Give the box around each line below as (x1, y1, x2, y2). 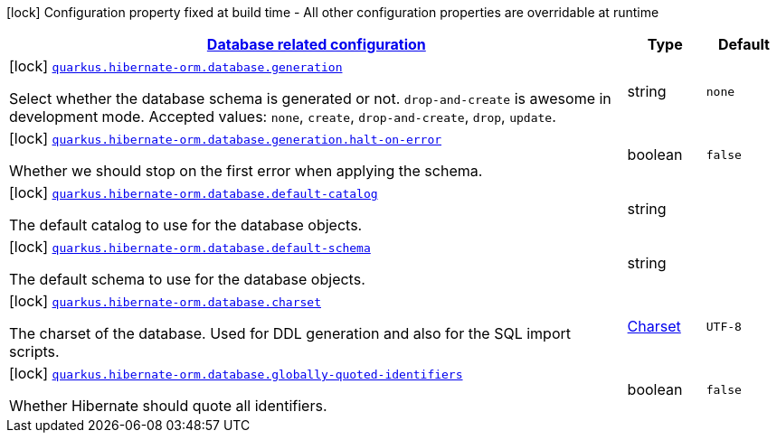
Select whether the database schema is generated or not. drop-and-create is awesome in (9, 89, 611, 108)
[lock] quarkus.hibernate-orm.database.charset (9, 292, 321, 310)
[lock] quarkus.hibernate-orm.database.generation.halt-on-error (9, 129, 442, 147)
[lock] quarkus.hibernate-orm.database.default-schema (9, 238, 371, 256)
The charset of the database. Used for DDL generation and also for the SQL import (9, 324, 572, 342)
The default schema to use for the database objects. (9, 270, 365, 288)
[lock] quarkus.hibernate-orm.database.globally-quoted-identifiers (9, 364, 463, 382)
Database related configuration (206, 35, 426, 53)
